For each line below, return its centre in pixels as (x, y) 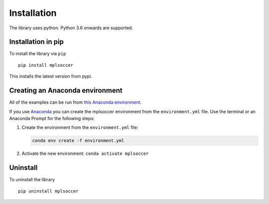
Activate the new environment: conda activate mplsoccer (85, 153)
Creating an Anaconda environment (66, 91)
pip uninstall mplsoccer (48, 191)
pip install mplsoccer (46, 65)
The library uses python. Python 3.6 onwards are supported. (71, 28)
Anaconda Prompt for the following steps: (52, 118)
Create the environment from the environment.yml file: (80, 128)
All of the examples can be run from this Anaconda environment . (75, 102)
